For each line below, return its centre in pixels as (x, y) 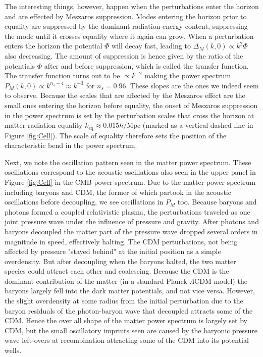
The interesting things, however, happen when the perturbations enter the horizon (132, 6)
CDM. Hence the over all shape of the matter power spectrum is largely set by (126, 320)
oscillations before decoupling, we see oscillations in (84, 202)
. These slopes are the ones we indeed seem (192, 85)
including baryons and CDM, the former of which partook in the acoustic (118, 192)
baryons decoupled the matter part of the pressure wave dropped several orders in (131, 231)
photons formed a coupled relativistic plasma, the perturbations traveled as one (127, 211)
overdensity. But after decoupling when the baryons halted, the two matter (120, 261)
